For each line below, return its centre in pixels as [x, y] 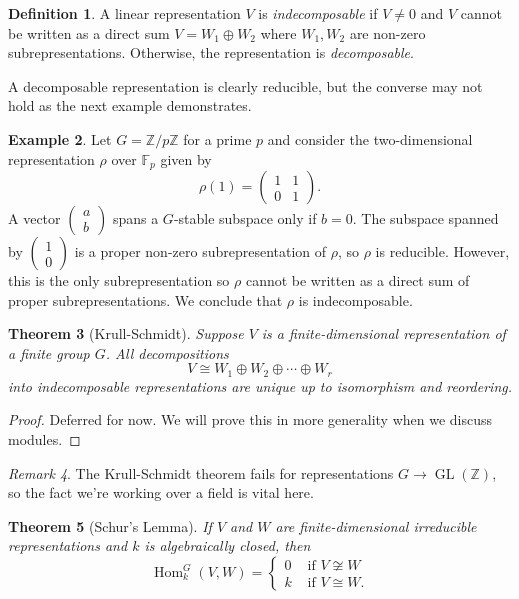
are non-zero [387, 32]
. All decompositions [167, 352]
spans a [135, 218]
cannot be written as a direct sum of [357, 280]
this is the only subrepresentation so [119, 280]
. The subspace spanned [425, 218]
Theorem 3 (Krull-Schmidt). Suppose [126, 333]
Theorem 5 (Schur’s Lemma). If [110, 525]
